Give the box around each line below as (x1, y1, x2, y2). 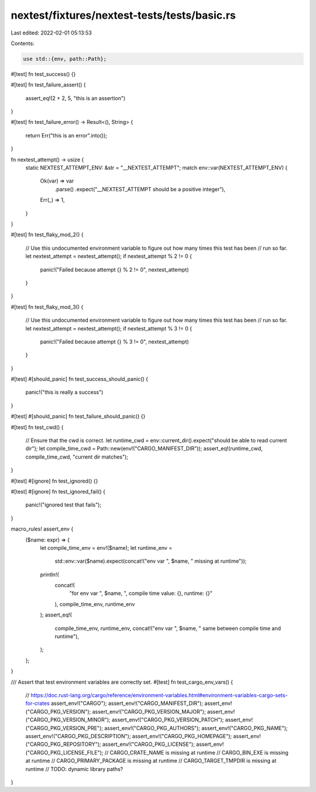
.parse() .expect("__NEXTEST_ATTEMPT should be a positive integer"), (54, 185, 225, 192)
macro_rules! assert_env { (11, 525, 74, 532)
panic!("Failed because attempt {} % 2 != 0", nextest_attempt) (40, 266, 190, 273)
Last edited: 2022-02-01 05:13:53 (11, 29, 92, 36)
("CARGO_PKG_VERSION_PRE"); (25, 724, 104, 731)
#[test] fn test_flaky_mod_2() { (11, 231, 84, 238)
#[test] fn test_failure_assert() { (11, 81, 86, 88)
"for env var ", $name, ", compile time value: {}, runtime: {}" (69, 590, 213, 597)
